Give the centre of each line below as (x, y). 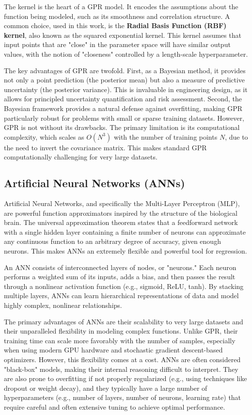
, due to (236, 136)
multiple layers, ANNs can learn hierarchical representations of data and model (121, 295)
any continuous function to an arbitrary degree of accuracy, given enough (112, 241)
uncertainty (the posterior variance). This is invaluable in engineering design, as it (126, 89)
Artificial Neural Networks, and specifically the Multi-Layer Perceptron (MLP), (122, 203)
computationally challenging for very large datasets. (81, 157)
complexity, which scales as (44, 136)
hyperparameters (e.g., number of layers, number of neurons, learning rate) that (123, 397)
